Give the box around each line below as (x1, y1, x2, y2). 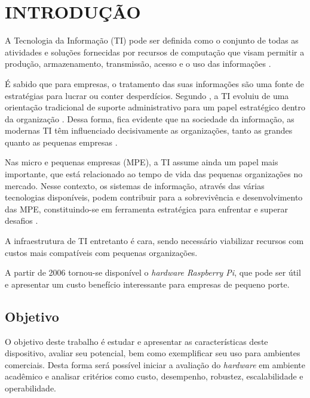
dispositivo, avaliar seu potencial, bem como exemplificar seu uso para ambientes (5, 347, 300, 359)
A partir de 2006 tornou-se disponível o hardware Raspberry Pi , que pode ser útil (5, 266, 301, 279)
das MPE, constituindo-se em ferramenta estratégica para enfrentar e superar (5, 202, 288, 215)
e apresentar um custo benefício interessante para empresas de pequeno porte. (5, 277, 290, 290)
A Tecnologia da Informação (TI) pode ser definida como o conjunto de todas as (5, 34, 299, 47)
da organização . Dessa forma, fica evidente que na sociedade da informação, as (5, 112, 294, 125)
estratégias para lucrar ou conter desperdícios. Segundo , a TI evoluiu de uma (5, 89, 289, 101)
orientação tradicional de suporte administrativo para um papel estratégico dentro (5, 101, 305, 113)
